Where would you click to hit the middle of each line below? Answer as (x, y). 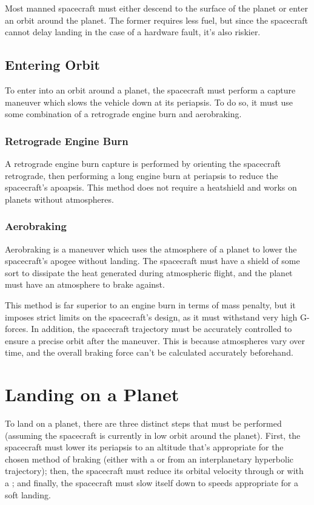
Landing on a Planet (92, 394)
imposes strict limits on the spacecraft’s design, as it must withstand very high (151, 317)
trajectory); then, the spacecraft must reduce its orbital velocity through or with (154, 471)
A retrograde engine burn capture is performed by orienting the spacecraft (143, 163)
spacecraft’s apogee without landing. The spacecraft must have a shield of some (152, 261)
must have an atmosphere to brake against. (85, 284)
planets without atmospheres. (59, 199)
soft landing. (28, 494)
